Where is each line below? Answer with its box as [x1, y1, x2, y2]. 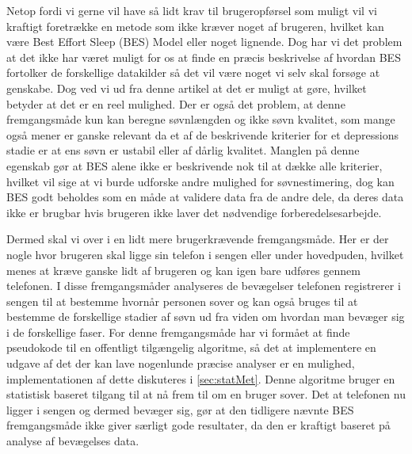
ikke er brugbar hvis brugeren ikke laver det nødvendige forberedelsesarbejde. [6, 204, 382, 220]
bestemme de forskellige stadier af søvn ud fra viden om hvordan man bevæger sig [6, 308, 405, 325]
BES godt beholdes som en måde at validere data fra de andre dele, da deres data [6, 189, 404, 205]
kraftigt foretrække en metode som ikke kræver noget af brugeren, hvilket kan [6, 17, 384, 34]
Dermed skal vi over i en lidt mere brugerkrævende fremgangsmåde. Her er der [6, 231, 389, 247]
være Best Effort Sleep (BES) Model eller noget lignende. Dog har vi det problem [6, 33, 402, 50]
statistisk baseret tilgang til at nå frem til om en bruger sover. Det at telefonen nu [6, 386, 406, 402]
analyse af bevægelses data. [6, 433, 139, 449]
